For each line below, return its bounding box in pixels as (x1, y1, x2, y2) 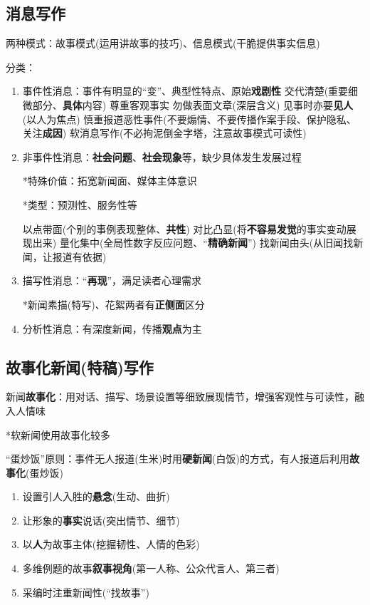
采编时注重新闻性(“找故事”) (22, 584, 149, 599)
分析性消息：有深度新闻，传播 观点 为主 (22, 321, 202, 336)
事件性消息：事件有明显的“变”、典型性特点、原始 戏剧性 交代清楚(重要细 (22, 83, 359, 98)
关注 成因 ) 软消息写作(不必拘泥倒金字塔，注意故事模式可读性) (22, 125, 307, 140)
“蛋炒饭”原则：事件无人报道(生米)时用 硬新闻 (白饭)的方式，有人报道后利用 (6, 451, 350, 466)
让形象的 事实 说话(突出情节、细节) (22, 512, 180, 527)
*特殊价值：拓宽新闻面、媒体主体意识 (22, 173, 197, 188)
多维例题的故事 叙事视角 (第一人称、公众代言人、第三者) (22, 561, 280, 576)
